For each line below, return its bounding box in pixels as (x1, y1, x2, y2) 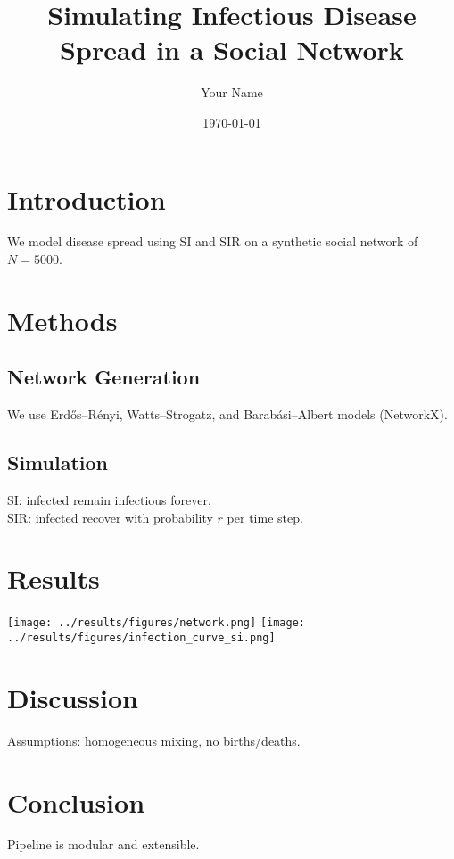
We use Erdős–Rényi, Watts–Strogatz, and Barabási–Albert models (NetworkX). (7, 405, 448, 424)
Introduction (7, 180, 166, 217)
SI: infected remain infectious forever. (7, 491, 211, 508)
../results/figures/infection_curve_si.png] (7, 631, 276, 644)
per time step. (227, 508, 303, 526)
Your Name (201, 83, 263, 102)
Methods (7, 301, 118, 338)
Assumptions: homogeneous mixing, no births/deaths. (7, 731, 301, 749)
